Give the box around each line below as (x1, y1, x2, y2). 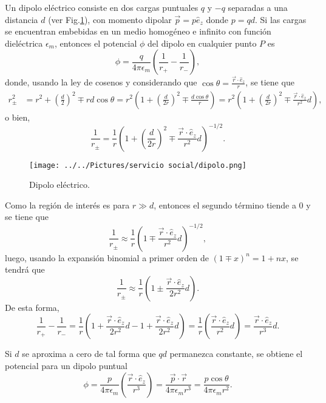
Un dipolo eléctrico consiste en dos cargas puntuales (5, 1, 199, 13)
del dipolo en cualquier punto (148, 36, 257, 49)
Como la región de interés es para (5, 198, 130, 211)
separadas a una (228, 1, 288, 13)
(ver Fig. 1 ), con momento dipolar (48, 13, 172, 25)
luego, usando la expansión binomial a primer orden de (5, 251, 209, 264)
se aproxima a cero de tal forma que (22, 347, 156, 360)
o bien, (5, 110, 30, 123)
